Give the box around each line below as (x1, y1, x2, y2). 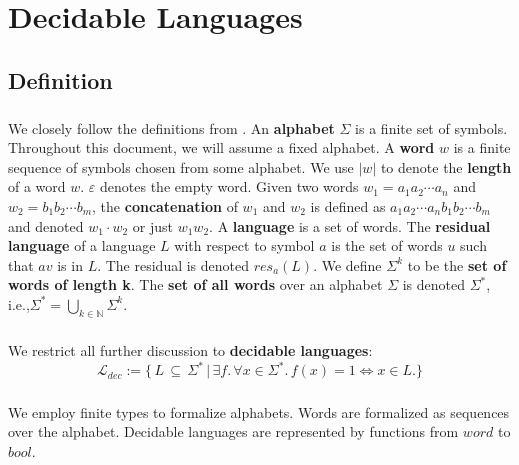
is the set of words (331, 235, 443, 256)
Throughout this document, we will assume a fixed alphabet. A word (8, 137, 435, 158)
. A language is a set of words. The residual (209, 215, 491, 236)
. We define (313, 254, 382, 275)
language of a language (8, 235, 156, 256)
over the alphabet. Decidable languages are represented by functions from (8, 421, 459, 442)
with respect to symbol (174, 235, 315, 256)
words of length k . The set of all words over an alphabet (8, 274, 383, 295)
